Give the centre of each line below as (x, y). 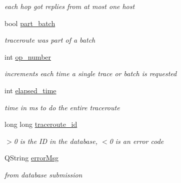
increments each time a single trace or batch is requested (91, 73)
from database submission (43, 174)
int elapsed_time (30, 90)
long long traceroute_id (41, 124)
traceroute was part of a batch (50, 40)
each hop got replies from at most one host (70, 6)
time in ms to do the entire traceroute (62, 107)
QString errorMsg (31, 158)
